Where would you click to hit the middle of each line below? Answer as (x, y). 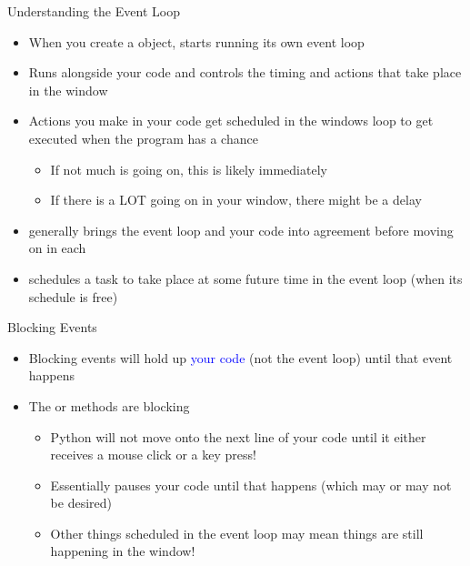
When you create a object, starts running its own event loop (196, 41)
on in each (57, 248)
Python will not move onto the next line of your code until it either (238, 436)
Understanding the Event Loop (94, 11)
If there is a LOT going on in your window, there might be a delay (236, 200)
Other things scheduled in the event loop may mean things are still (237, 533)
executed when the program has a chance (143, 138)
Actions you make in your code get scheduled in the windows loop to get (231, 121)
